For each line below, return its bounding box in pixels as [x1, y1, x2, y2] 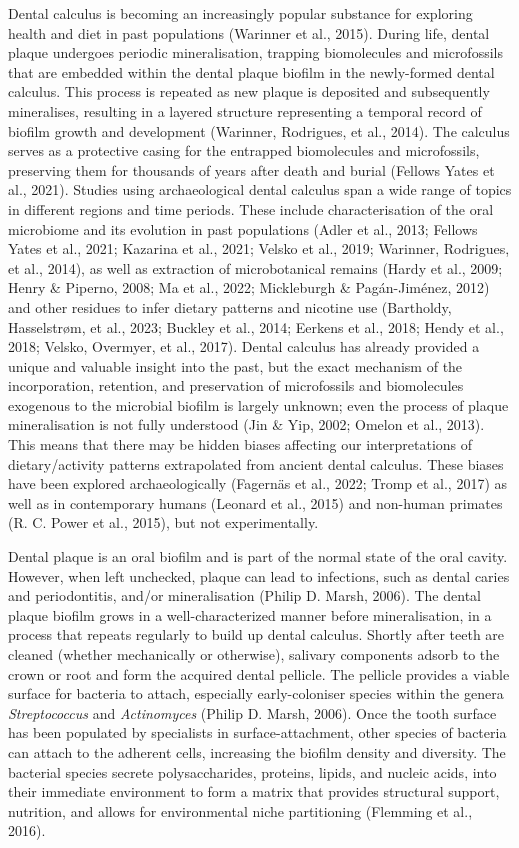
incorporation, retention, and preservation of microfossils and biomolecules [8, 375, 464, 396]
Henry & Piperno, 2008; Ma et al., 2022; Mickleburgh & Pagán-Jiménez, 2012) [8, 277, 490, 298]
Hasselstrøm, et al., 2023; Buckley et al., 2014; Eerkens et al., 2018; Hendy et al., [8, 316, 504, 337]
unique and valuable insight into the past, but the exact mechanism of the [8, 355, 463, 376]
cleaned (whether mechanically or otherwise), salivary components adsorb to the [8, 644, 500, 664]
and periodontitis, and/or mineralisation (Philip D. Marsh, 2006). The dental [8, 585, 481, 606]
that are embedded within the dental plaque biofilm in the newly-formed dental [8, 61, 495, 82]
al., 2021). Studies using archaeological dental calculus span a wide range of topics [8, 179, 512, 200]
